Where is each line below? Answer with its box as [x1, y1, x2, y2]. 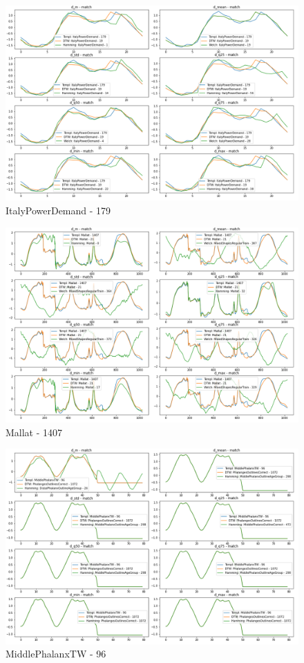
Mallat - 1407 [6, 424, 63, 439]
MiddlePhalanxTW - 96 [6, 646, 106, 661]
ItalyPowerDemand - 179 [6, 203, 111, 217]
